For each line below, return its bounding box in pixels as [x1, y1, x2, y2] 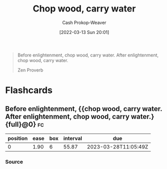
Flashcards [5, 84, 53, 96]
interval [63, 134, 82, 141]
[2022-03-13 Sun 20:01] [59, 29, 109, 35]
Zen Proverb [17, 67, 44, 73]
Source [5, 158, 24, 165]
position [8, 134, 28, 141]
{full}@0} [5, 120, 37, 128]
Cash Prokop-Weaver [62, 19, 107, 25]
